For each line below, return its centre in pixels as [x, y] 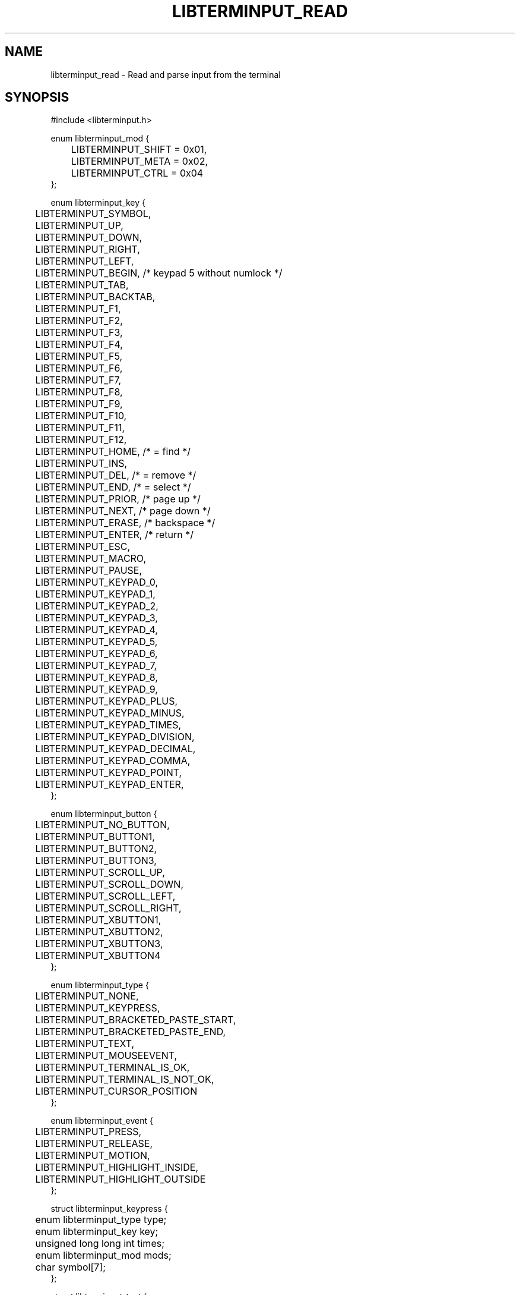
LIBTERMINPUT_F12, [81, 440]
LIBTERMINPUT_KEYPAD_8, [96, 678]
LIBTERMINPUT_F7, [78, 380]
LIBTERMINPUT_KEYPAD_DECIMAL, [115, 749]
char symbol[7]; [70, 1267]
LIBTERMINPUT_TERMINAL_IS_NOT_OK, [125, 1079]
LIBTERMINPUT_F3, [79, 333]
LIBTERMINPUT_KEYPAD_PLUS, [107, 701]
